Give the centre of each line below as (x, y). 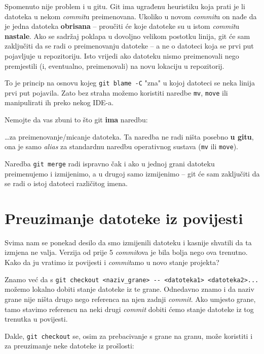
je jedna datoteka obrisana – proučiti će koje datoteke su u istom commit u (122, 26)
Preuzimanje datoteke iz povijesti (124, 218)
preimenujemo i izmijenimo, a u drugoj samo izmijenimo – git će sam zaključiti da (132, 173)
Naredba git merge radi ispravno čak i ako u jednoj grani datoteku (110, 163)
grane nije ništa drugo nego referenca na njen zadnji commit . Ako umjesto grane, (130, 299)
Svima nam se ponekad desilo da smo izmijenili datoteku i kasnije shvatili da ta (128, 242)
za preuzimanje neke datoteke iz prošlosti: (69, 346)
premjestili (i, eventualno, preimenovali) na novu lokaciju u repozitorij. (115, 65)
